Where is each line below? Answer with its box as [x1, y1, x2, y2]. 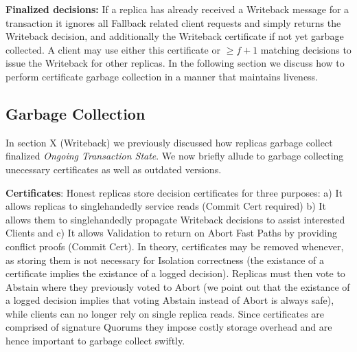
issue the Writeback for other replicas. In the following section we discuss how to [5, 56, 345, 70]
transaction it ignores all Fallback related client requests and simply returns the [5, 15, 341, 30]
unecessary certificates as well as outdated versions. [5, 162, 222, 176]
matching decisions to [260, 42, 352, 56]
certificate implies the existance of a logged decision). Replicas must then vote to [5, 266, 345, 280]
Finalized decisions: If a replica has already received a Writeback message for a [5, 2, 349, 16]
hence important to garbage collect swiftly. [5, 333, 185, 348]
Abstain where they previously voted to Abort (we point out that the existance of [5, 279, 350, 294]
